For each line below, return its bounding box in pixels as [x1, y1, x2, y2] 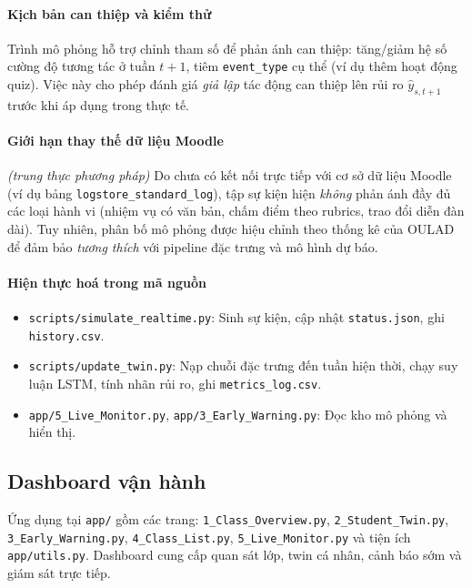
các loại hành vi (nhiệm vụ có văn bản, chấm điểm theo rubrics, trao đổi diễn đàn [7, 201, 465, 220]
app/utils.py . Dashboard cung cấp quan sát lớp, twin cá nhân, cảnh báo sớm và [7, 545, 462, 564]
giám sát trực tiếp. [7, 563, 111, 583]
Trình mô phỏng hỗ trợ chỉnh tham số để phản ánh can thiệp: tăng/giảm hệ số [7, 38, 447, 57]
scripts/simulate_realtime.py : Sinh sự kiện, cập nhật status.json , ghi [28, 308, 445, 327]
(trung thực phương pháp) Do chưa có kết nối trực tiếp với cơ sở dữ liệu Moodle [7, 166, 452, 185]
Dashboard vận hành [7, 467, 206, 495]
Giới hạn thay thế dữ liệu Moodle [7, 131, 224, 150]
